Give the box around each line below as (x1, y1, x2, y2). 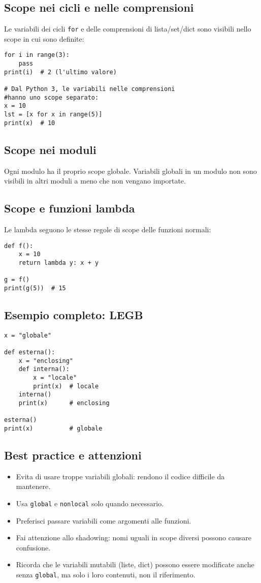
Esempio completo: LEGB (4, 306, 143, 322)
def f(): (4, 242, 34, 250)
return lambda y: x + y (18, 259, 99, 266)
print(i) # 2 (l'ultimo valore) (4, 68, 117, 76)
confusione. (16, 542, 51, 553)
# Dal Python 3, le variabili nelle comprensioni (4, 85, 175, 93)
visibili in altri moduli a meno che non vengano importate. (4, 175, 186, 186)
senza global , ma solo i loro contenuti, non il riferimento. (16, 569, 195, 579)
